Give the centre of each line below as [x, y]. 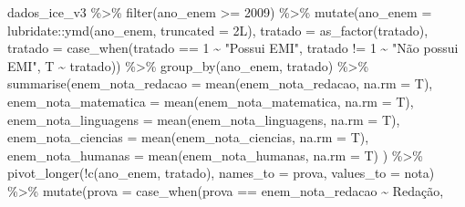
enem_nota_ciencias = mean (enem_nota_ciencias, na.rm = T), [188, 137]
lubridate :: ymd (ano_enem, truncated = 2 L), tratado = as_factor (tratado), [218, 30]
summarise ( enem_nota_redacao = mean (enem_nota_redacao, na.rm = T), [220, 83]
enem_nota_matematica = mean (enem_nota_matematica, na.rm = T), [211, 101]
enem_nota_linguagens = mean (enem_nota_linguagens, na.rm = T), [204, 119]
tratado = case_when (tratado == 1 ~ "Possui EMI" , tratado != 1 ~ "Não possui [233, 48]
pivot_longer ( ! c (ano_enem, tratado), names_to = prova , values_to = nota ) [221, 173]
